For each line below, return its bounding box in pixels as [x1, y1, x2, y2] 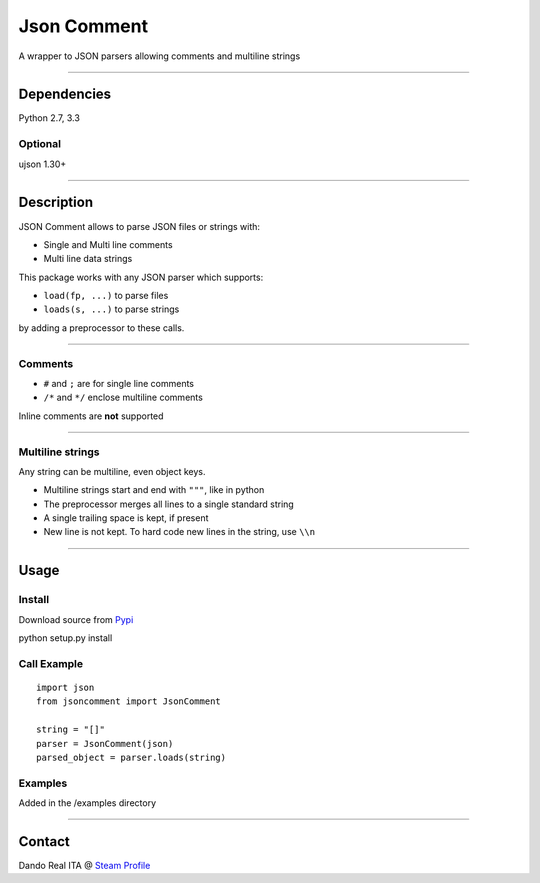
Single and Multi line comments [43, 238, 174, 250]
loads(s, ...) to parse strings [43, 303, 180, 315]
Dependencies [18, 86, 112, 103]
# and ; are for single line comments [43, 377, 195, 389]
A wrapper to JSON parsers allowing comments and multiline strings [18, 50, 301, 62]
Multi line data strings [43, 253, 133, 265]
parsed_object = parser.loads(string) [36, 751, 227, 763]
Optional [18, 137, 62, 151]
